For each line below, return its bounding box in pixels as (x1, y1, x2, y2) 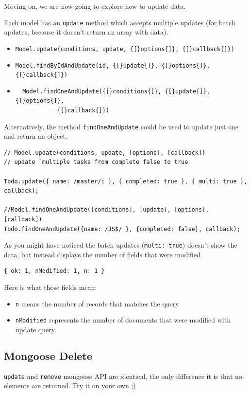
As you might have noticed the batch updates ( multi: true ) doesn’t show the (4, 240, 237, 250)
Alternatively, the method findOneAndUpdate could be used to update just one (4, 121, 239, 131)
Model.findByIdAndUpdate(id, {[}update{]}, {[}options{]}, (15, 62, 210, 69)
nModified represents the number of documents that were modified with (15, 315, 231, 325)
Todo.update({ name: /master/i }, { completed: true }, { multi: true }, (4, 178, 248, 185)
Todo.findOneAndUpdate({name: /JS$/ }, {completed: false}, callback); (4, 225, 240, 233)
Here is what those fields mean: (4, 282, 97, 292)
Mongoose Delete (4, 348, 92, 363)
